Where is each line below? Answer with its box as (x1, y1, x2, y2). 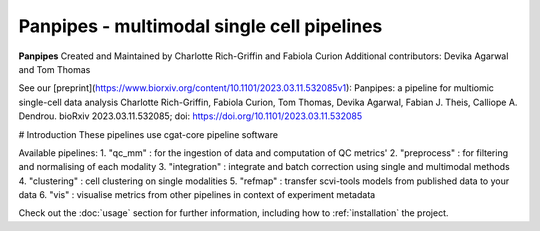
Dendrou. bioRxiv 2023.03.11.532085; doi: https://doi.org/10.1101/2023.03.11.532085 (18, 110, 363, 122)
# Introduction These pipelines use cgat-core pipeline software (18, 128, 279, 140)
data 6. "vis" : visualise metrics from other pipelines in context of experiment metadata (18, 189, 376, 201)
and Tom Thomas (18, 63, 91, 75)
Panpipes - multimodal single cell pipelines (18, 15, 383, 37)
